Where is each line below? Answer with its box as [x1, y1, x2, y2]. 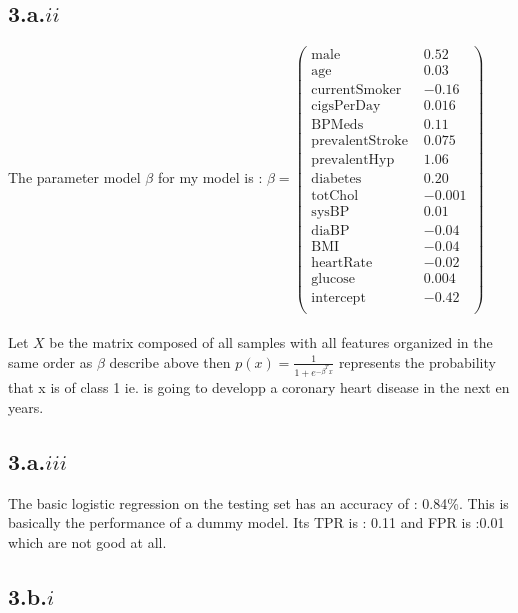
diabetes [311, 172, 362, 187]
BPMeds [311, 118, 364, 133]
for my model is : [157, 167, 263, 188]
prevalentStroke [311, 134, 408, 149]
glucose [311, 271, 355, 286]
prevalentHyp [311, 153, 395, 168]
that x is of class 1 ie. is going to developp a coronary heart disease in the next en [8, 377, 510, 398]
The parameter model [8, 167, 141, 188]
